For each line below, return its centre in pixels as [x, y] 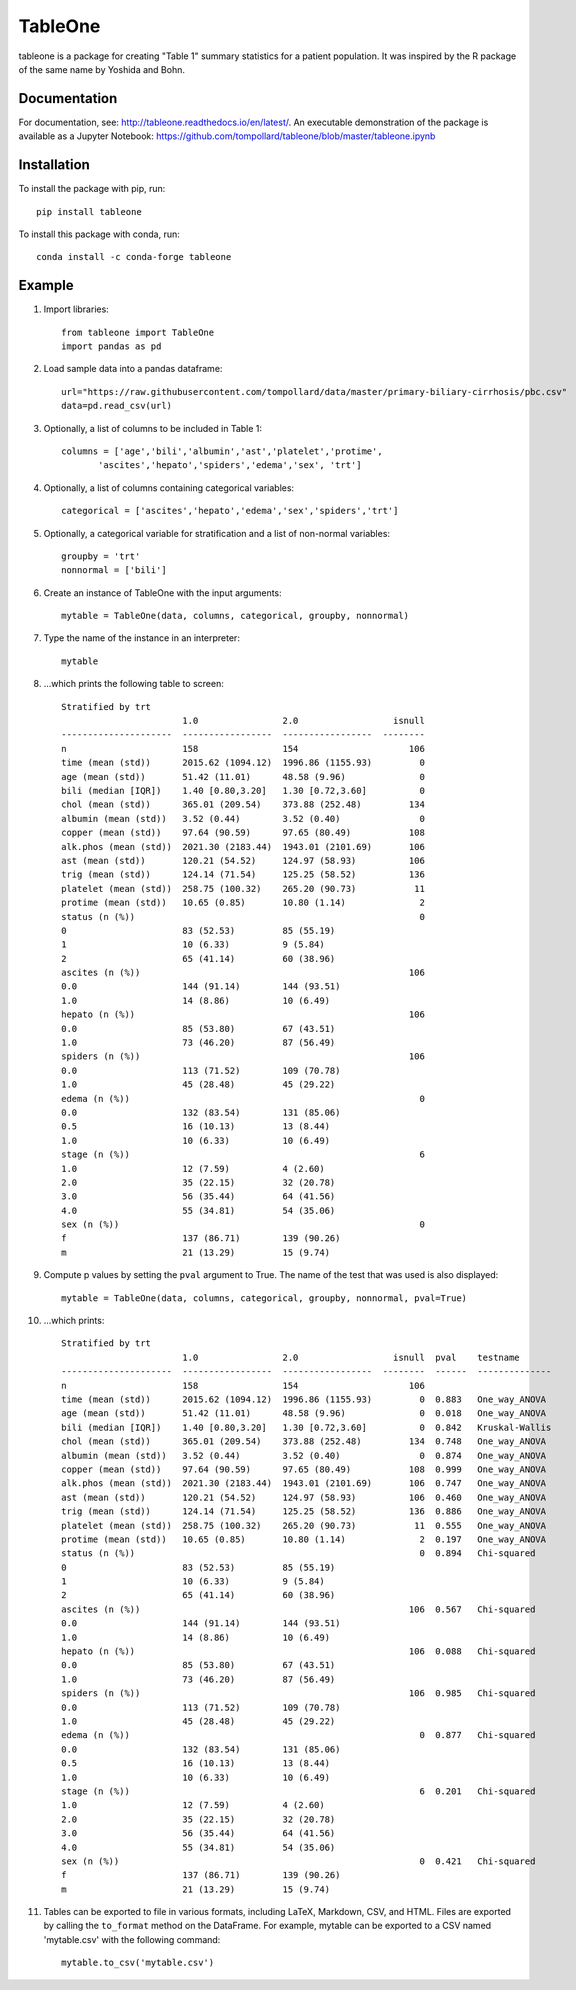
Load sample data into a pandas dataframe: [133, 369]
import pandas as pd [111, 346]
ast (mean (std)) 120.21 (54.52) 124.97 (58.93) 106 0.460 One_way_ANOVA [304, 1497]
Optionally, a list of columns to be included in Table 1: [153, 428]
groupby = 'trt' [101, 556]
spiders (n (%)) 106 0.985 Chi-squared [298, 1693]
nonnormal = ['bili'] [114, 570]
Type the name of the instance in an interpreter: [141, 638]
